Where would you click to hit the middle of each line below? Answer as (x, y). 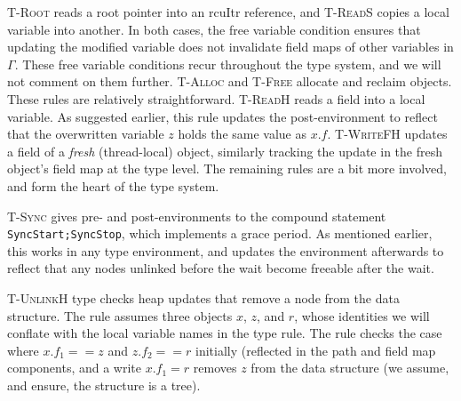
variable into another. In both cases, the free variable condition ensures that (214, 29)
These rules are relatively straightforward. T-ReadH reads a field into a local (216, 98)
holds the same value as (242, 134)
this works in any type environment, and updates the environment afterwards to (226, 250)
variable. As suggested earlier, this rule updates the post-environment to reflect (223, 116)
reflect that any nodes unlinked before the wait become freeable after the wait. (221, 268)
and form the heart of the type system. (113, 185)
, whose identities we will (362, 315)
